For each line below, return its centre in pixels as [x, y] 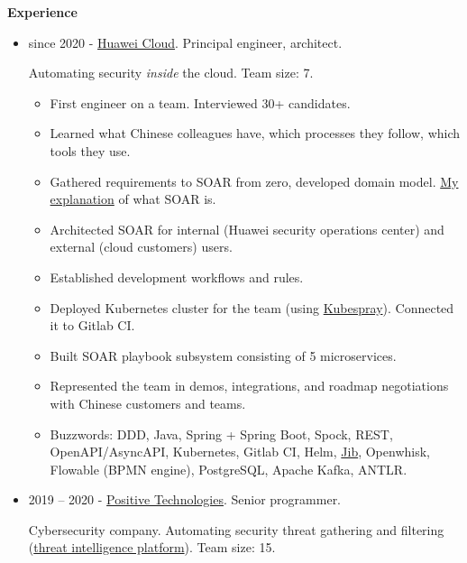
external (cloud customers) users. [141, 247]
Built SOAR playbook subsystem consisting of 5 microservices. [223, 355]
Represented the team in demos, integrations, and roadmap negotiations [249, 386]
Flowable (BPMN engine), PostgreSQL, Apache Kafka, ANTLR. [229, 469]
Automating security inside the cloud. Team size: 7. [171, 73]
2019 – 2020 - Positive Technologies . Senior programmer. [185, 499]
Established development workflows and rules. [177, 277]
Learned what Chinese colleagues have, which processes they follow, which [255, 133]
